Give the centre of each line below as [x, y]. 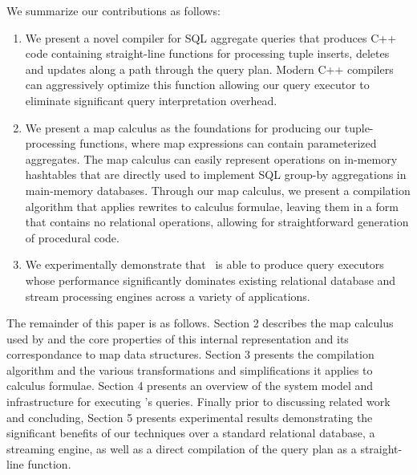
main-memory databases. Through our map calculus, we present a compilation [218, 190]
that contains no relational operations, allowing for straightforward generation [217, 222]
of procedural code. [72, 237]
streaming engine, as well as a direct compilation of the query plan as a [182, 448]
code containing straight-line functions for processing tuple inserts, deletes [207, 53]
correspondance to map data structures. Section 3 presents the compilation [190, 354]
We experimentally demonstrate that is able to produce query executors [204, 264]
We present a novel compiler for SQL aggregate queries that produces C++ [211, 37]
